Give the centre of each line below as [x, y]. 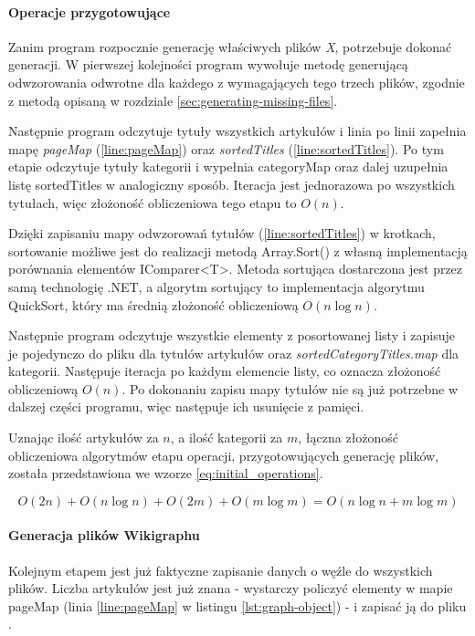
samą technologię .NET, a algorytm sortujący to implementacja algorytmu [216, 286]
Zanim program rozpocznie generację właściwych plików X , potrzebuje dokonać [230, 46]
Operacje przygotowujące [90, 11]
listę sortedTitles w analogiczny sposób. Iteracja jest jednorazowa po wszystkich [232, 184]
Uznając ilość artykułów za [84, 438]
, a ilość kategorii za [227, 438]
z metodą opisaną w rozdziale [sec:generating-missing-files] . [173, 100]
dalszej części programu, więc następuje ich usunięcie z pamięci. [186, 407]
